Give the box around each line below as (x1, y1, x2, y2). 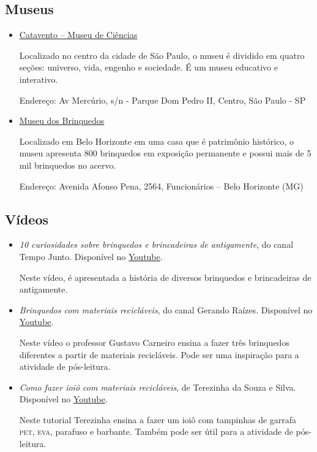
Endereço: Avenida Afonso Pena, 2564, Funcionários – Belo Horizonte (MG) (19, 179, 304, 192)
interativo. (19, 72, 58, 85)
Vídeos (5, 209, 49, 228)
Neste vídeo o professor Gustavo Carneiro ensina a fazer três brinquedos (19, 335, 289, 348)
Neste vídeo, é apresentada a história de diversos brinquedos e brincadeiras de (19, 270, 311, 283)
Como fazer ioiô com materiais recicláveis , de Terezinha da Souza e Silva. (19, 380, 296, 393)
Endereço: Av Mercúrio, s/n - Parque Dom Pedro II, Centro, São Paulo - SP (19, 93, 306, 106)
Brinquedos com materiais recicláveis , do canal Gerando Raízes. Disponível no (19, 303, 313, 316)
